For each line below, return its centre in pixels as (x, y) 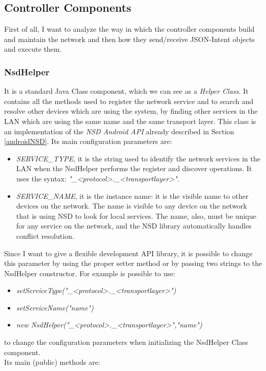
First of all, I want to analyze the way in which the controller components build (129, 29)
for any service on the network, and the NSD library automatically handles (134, 226)
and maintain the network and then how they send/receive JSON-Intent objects (129, 39)
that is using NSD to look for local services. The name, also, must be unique (136, 215)
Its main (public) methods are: (52, 362)
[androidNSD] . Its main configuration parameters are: (88, 141)
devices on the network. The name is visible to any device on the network (131, 206)
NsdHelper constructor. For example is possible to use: (90, 273)
